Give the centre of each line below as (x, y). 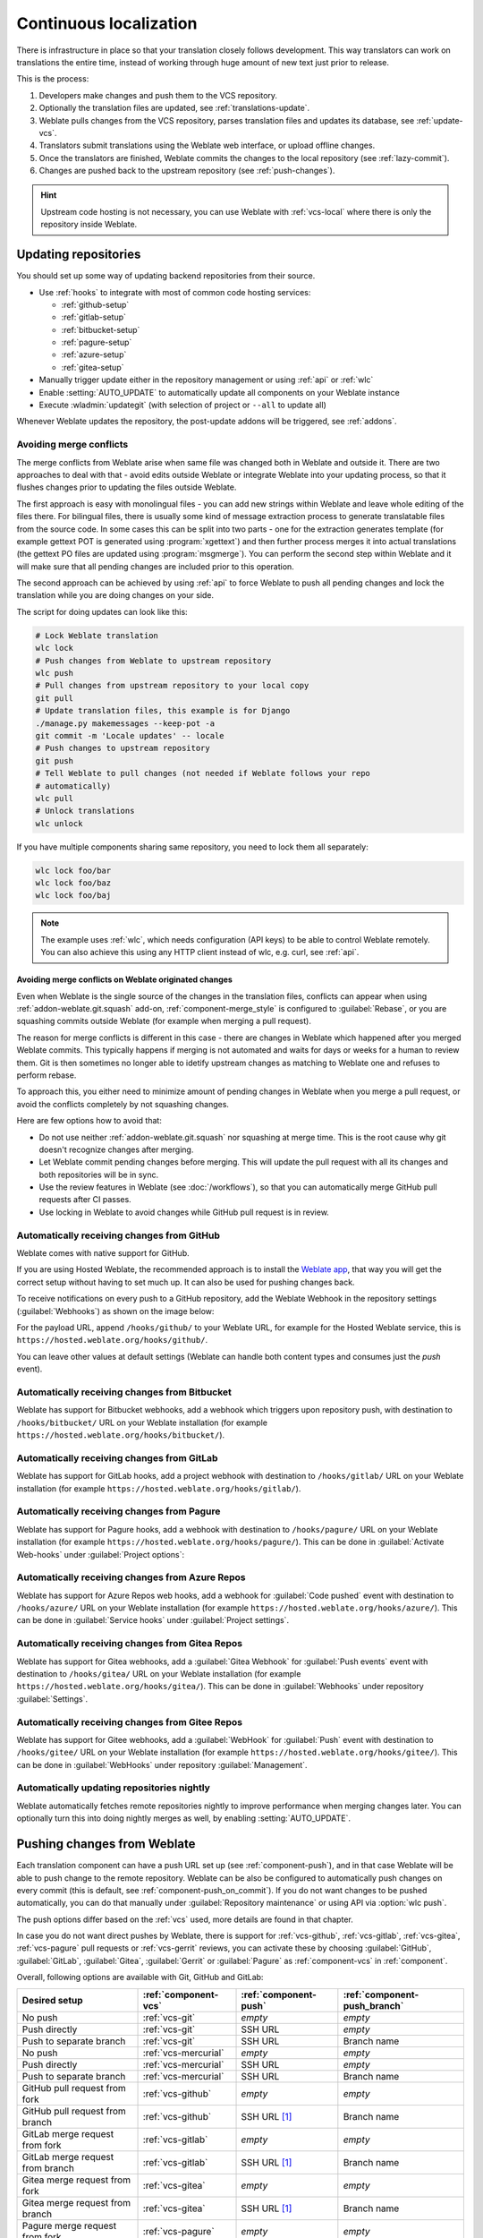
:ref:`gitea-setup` (93, 367)
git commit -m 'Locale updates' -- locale (130, 735)
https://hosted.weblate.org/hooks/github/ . (112, 1340)
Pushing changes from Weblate (106, 1844)
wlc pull (55, 798)
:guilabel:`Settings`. (52, 1699)
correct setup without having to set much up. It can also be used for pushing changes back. (186, 1282)
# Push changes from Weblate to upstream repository (153, 661)
